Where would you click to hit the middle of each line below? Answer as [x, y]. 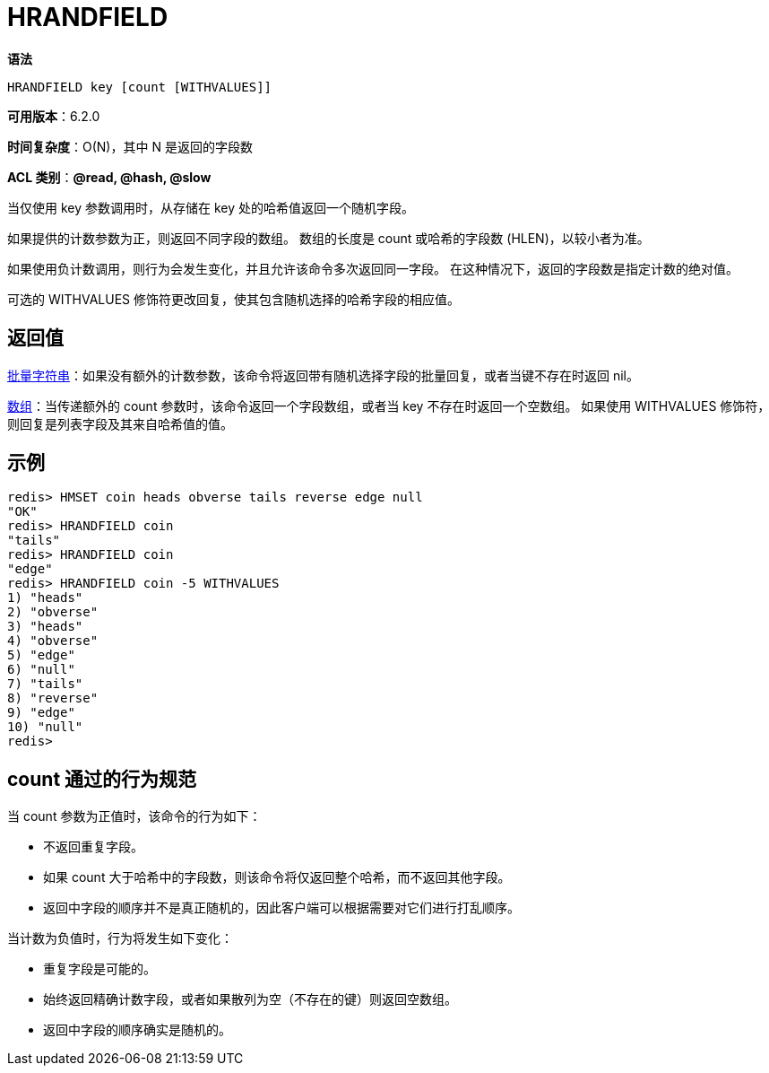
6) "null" [41, 670]
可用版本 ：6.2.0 [54, 116]
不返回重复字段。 [93, 847]
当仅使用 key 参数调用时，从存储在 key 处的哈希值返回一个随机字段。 [211, 207]
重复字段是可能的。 [99, 969]
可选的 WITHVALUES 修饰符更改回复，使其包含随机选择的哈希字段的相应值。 [233, 299]
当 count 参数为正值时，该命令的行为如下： [134, 816]
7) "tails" [45, 684]
